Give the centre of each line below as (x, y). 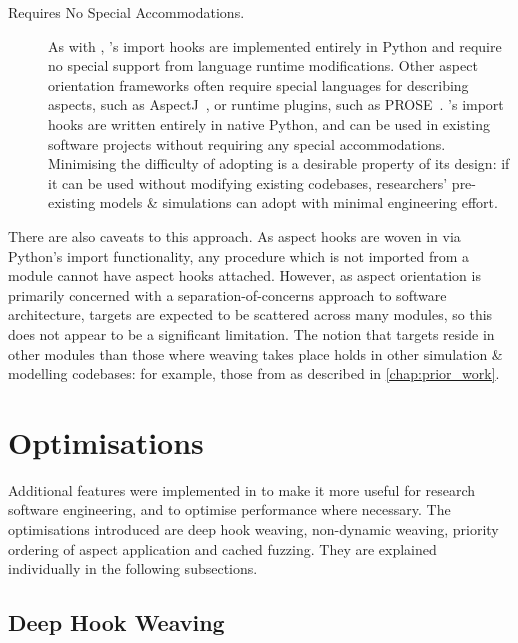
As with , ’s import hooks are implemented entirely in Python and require (275, 45)
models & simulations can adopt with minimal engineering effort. (298, 202)
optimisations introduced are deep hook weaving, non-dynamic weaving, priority (253, 529)
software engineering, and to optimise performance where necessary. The (229, 509)
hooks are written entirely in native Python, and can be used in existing (269, 123)
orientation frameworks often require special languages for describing (258, 84)
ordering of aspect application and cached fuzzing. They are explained (222, 548)
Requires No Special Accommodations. (126, 12)
